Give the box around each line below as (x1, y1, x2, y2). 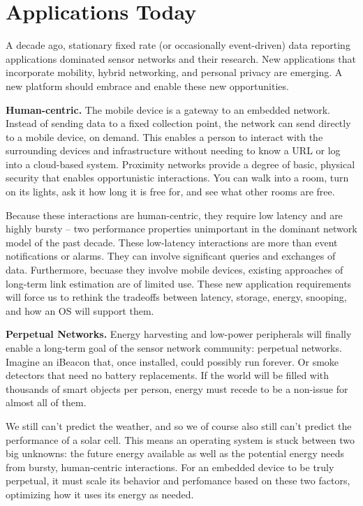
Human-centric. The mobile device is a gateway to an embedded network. (6, 102, 331, 117)
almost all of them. (6, 395, 87, 410)
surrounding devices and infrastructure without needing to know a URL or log (6, 143, 341, 158)
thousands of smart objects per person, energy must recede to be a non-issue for (6, 381, 348, 396)
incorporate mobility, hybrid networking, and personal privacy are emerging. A (6, 65, 343, 80)
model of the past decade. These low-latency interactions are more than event (6, 235, 338, 249)
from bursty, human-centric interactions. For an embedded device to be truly (6, 459, 334, 474)
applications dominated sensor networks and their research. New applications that (6, 51, 356, 66)
